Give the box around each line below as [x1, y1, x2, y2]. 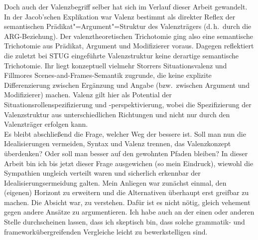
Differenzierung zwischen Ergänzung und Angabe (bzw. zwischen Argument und [4, 79, 250, 90]
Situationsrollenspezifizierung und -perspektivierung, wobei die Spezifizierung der [4, 99, 252, 109]
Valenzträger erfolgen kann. [4, 119, 88, 129]
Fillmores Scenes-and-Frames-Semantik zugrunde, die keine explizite [4, 70, 212, 80]
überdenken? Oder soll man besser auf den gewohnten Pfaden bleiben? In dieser [4, 148, 248, 158]
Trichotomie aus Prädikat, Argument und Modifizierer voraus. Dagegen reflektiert [4, 40, 254, 51]
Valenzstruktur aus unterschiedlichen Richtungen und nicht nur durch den [4, 109, 230, 119]
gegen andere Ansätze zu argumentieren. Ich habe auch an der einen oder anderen [4, 207, 255, 217]
